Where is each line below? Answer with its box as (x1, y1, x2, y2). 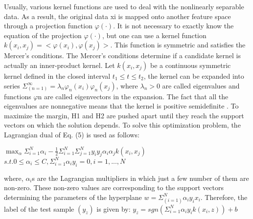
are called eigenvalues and (162, 80, 240, 90)
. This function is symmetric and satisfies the (110, 40, 246, 50)
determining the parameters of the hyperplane (4, 192, 142, 202)
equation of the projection (4, 30, 82, 40)
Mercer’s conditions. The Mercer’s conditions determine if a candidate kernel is (4, 50, 241, 61)
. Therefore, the (200, 192, 248, 202)
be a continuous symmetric (150, 60, 231, 70)
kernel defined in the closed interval (4, 70, 111, 81)
